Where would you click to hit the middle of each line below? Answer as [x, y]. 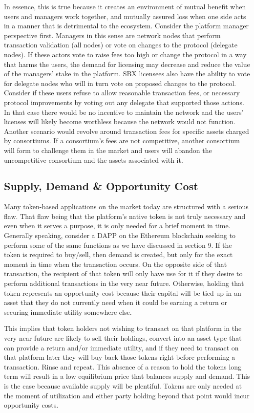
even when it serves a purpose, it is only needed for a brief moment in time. [117, 226]
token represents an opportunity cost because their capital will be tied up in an [123, 293]
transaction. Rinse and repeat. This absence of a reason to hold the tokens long [123, 366]
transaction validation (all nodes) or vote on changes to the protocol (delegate [121, 45]
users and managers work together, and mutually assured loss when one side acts [125, 16]
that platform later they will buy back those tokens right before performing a [120, 357]
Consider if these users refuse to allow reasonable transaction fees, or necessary [122, 93]
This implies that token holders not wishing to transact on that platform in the [123, 328]
